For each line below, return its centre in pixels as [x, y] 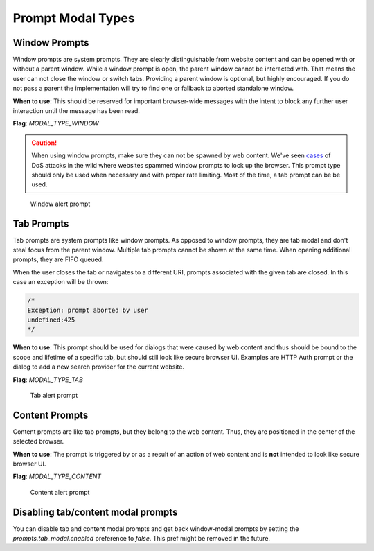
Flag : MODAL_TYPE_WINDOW [56, 123]
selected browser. [38, 441]
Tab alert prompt [54, 395]
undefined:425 [51, 320]
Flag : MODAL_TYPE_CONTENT [57, 476]
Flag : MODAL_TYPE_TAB [48, 379]
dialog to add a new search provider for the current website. [99, 367]
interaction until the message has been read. [76, 111]
